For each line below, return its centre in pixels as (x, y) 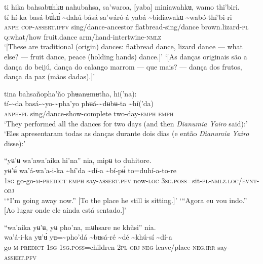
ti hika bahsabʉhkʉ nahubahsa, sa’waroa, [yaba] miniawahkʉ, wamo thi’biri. (122, 7)
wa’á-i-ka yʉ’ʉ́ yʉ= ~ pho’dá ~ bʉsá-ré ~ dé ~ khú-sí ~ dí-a (88, 237)
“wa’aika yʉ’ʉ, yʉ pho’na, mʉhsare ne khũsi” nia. (80, 227)
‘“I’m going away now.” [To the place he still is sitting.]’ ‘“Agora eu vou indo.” (126, 200)
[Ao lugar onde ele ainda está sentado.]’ (65, 210)
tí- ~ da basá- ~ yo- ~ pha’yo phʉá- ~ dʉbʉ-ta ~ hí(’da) (79, 103)
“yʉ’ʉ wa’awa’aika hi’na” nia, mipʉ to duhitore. (78, 160)
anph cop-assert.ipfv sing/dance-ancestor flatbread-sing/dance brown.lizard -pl (126, 27)
